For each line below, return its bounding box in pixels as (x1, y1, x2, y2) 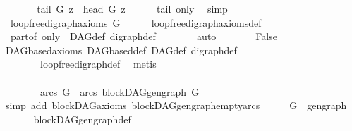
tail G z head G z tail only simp (37, 1, 228, 15)
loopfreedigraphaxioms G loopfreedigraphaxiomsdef (10, 15, 262, 30)
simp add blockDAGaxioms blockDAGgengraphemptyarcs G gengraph (5, 98, 347, 113)
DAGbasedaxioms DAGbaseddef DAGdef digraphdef (5, 42, 237, 57)
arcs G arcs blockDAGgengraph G (40, 84, 200, 99)
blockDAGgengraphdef (33, 111, 131, 126)
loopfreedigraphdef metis (40, 56, 157, 71)
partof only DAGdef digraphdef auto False (10, 29, 277, 44)
